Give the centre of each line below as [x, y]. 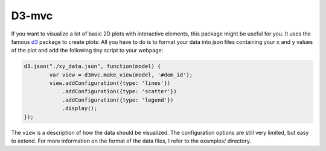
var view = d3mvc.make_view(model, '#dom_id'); [121, 75]
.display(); [80, 109]
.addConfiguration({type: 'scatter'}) [120, 91]
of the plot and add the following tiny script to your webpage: [87, 51]
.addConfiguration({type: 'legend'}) [118, 100]
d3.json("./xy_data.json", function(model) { [92, 66]
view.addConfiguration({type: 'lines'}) [110, 83]
